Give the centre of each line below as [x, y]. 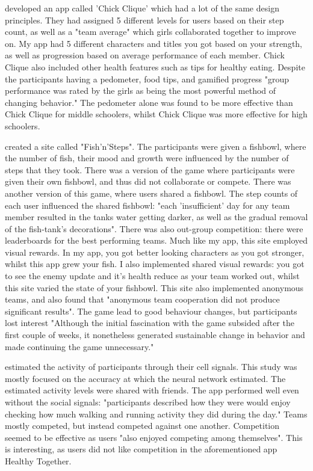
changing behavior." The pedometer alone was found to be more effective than [149, 102]
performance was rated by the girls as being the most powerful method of [141, 91]
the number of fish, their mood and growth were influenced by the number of [147, 158]
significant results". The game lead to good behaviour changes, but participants [151, 311]
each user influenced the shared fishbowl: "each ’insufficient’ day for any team [147, 205]
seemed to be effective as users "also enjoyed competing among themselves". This [154, 437]
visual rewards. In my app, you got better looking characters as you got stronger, [155, 252]
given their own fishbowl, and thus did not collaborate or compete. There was [148, 181]
